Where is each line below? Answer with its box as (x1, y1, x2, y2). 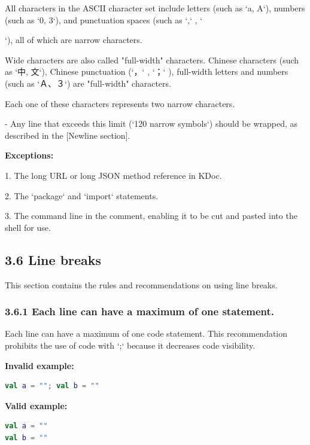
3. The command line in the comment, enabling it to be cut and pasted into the (5, 209, 297, 222)
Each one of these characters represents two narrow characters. (5, 97, 235, 109)
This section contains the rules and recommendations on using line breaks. (5, 278, 278, 291)
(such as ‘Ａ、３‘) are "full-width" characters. (5, 77, 171, 89)
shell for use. (5, 221, 51, 233)
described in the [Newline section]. (5, 129, 130, 141)
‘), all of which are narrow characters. (5, 33, 142, 46)
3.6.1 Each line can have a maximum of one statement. (5, 304, 275, 319)
